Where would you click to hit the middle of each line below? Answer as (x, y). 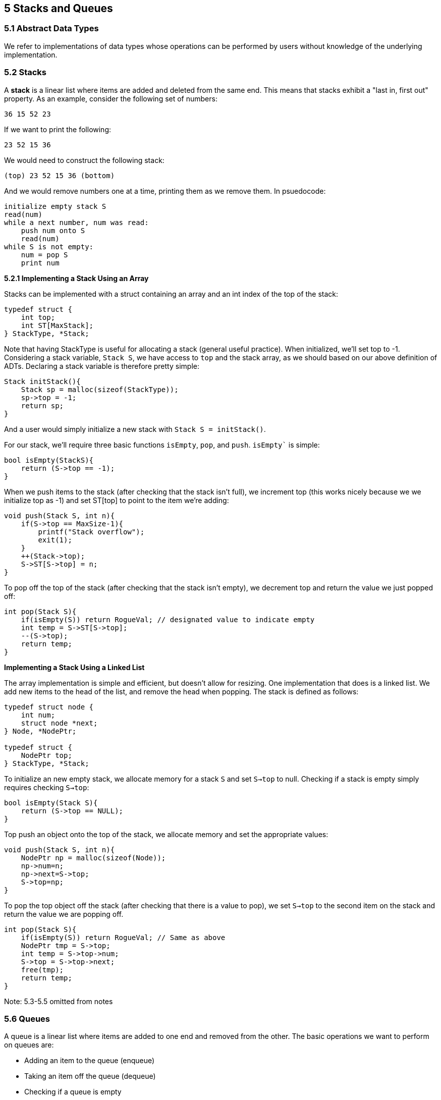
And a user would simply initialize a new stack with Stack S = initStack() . (135, 429)
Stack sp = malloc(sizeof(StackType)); (100, 389)
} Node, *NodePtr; (40, 731)
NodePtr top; (46, 755)
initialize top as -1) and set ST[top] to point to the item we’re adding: (117, 500)
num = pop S (44, 255)
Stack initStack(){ (42, 381)
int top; (38, 317)
